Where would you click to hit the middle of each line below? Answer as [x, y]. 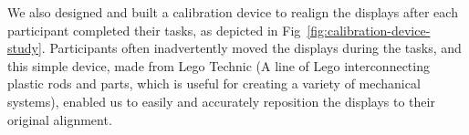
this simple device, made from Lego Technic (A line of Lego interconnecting [219, 65]
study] [25, 48]
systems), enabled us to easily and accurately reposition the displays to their [221, 101]
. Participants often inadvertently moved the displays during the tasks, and [251, 48]
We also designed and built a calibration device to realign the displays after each [233, 12]
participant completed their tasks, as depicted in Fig [154, 30]
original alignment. [60, 119]
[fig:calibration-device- [369, 30]
